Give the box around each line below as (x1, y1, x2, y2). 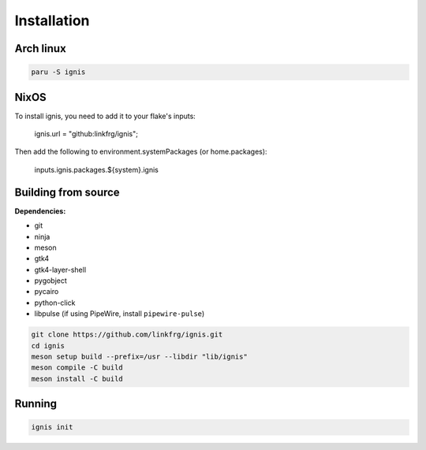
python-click (34, 298, 76, 307)
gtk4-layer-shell (34, 265, 87, 274)
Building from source (14, 185, 120, 199)
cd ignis (31, 341, 65, 350)
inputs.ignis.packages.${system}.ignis (34, 165, 159, 174)
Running (14, 397, 58, 411)
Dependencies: (14, 206, 66, 216)
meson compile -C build (31, 363, 124, 372)
